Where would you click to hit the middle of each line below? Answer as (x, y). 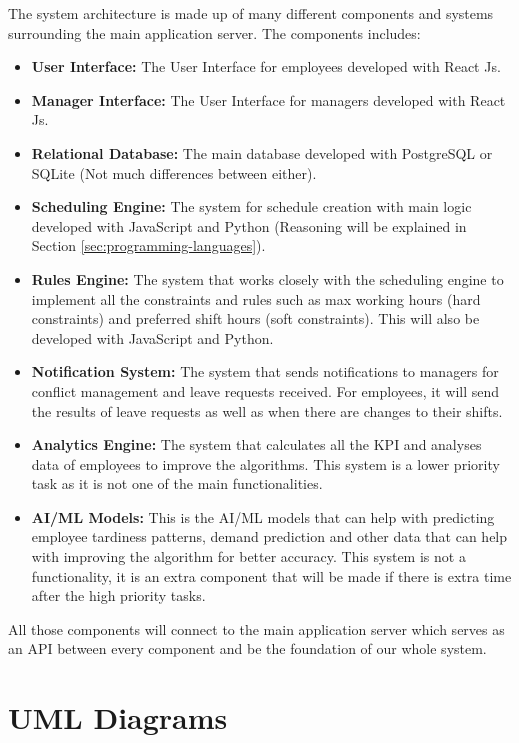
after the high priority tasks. (118, 595)
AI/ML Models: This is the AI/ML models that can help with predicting (263, 516)
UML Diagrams (118, 717)
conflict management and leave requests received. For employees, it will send (265, 390)
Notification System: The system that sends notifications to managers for (265, 371)
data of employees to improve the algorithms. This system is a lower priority (265, 463)
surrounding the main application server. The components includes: (214, 32)
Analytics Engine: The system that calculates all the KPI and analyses (256, 444)
